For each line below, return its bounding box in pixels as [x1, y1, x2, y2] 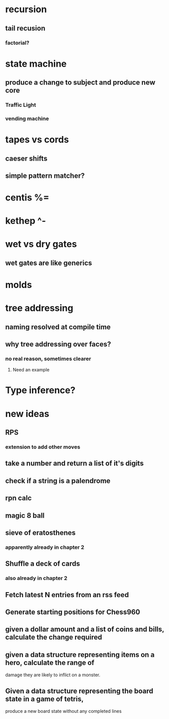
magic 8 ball [5, 511, 45, 520]
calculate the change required [5, 633, 103, 642]
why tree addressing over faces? [5, 340, 111, 349]
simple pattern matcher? [5, 171, 85, 180]
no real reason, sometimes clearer [5, 355, 91, 362]
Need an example [12, 367, 50, 373]
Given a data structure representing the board [5, 686, 153, 695]
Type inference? [5, 385, 76, 396]
